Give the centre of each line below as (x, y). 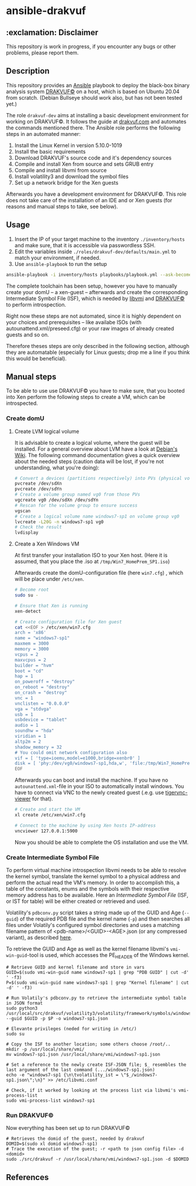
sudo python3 (22, 1008)
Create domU (25, 418)
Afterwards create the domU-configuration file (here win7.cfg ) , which (99, 573)
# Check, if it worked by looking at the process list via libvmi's (91, 1090)
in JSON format (24, 1003)
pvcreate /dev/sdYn (38, 489)
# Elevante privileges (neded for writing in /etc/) (71, 1029)
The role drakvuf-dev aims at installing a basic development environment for (97, 115)
